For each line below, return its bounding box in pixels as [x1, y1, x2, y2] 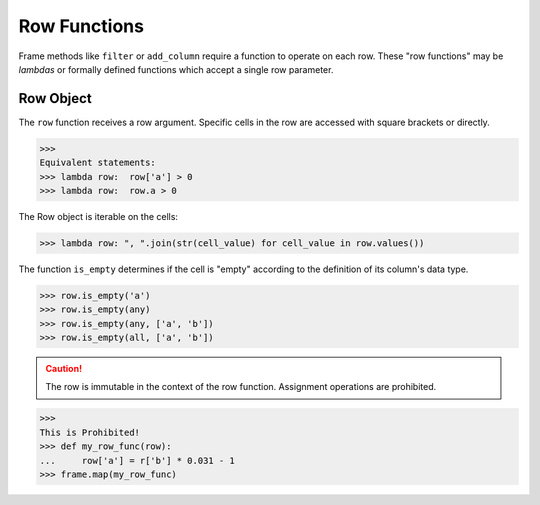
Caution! [45, 363, 83, 375]
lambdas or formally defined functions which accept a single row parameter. [18, 63, 334, 75]
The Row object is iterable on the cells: [18, 210, 179, 222]
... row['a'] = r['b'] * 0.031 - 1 [39, 455, 235, 466]
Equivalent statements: [39, 157, 157, 169]
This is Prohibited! [39, 426, 140, 438]
